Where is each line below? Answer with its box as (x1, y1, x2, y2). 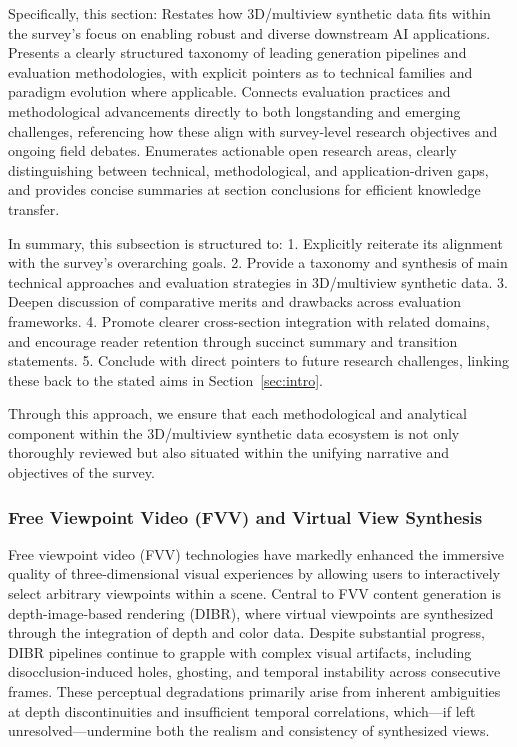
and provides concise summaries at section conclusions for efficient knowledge (8, 179, 481, 200)
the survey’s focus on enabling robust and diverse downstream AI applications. (8, 22, 491, 43)
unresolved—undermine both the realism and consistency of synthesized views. (8, 720, 490, 741)
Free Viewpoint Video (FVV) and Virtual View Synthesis (8, 504, 483, 529)
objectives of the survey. (8, 462, 155, 483)
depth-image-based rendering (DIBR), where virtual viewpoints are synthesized (8, 602, 494, 623)
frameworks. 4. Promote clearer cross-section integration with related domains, (8, 310, 490, 331)
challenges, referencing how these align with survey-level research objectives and (8, 120, 498, 141)
